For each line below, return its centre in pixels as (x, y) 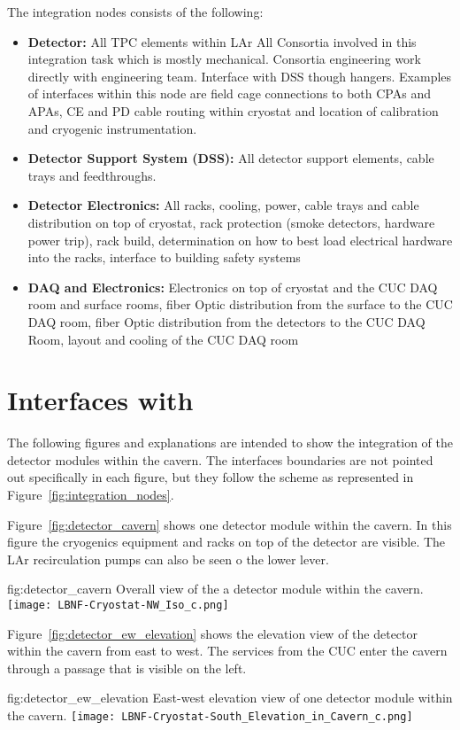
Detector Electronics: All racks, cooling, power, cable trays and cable (223, 205)
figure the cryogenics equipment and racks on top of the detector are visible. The (226, 542)
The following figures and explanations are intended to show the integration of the (230, 443)
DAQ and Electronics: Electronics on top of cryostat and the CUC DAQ (233, 287)
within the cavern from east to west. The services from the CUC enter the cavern (227, 651)
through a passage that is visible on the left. (127, 668)
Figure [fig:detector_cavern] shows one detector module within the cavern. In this (230, 524)
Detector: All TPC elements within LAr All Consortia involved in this (222, 41)
